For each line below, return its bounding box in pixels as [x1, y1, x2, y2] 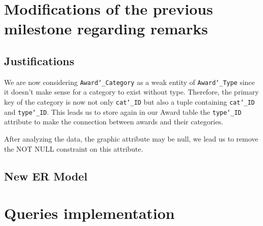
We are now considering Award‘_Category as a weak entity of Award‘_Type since [4, 76, 255, 87]
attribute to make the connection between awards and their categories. [4, 116, 223, 127]
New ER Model [4, 168, 88, 184]
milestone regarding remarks [4, 18, 208, 39]
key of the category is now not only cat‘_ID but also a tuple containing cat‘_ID [4, 97, 255, 107]
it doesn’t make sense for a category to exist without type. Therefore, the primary [4, 86, 259, 97]
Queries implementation [4, 203, 175, 223]
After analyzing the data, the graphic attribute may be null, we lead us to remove [4, 133, 258, 144]
